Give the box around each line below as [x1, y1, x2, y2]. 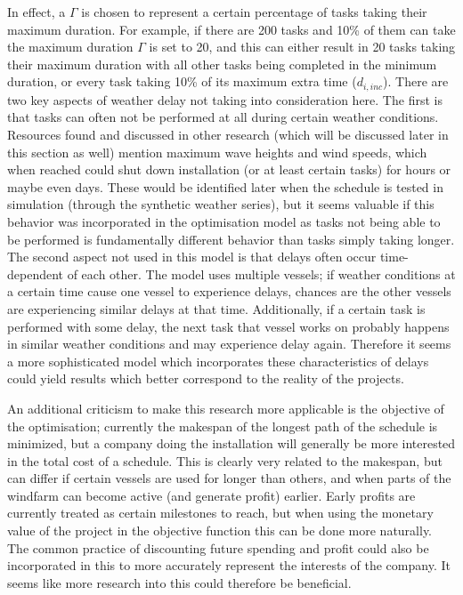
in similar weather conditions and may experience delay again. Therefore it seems [7, 334, 451, 353]
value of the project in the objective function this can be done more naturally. [7, 521, 433, 540]
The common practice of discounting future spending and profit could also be [7, 538, 429, 557]
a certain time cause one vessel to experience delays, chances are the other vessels [7, 282, 451, 301]
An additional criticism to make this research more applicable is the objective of [7, 398, 444, 417]
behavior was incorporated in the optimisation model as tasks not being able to [7, 212, 441, 230]
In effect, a [7, 3, 66, 20]
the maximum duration [7, 37, 134, 56]
